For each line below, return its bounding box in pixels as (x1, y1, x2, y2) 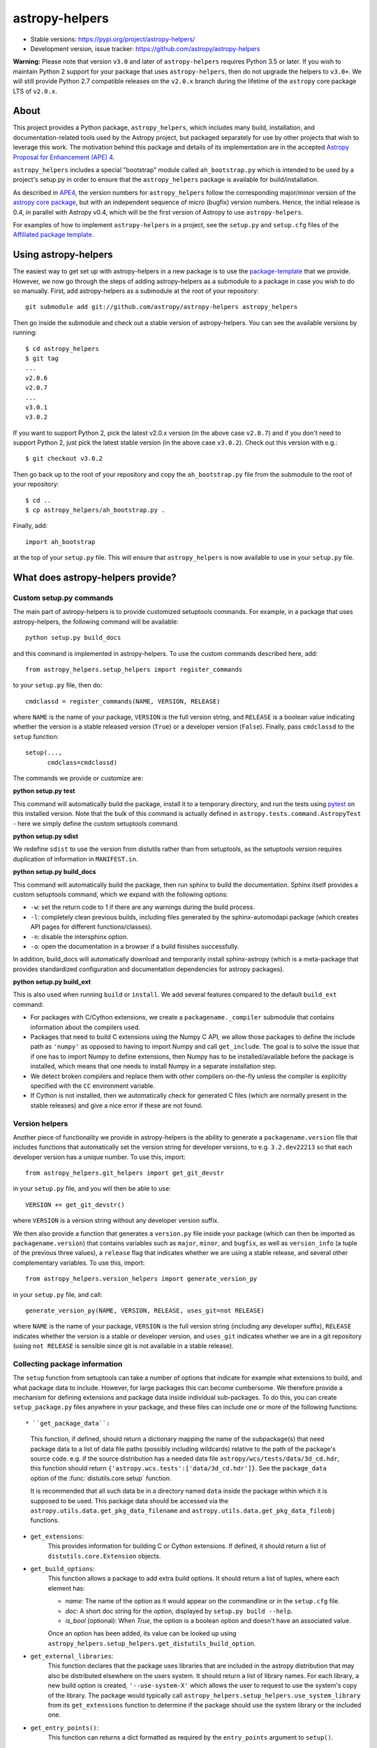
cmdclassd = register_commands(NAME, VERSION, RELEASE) (25, 697, 221, 705)
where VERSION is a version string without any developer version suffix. (13, 1217, 220, 1225)
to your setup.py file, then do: (13, 681, 103, 689)
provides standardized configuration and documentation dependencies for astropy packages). (13, 965, 285, 973)
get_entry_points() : (30, 1724, 99, 1732)
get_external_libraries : (30, 1652, 114, 1661)
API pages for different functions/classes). (30, 923, 153, 931)
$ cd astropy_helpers (25, 345, 99, 352)
